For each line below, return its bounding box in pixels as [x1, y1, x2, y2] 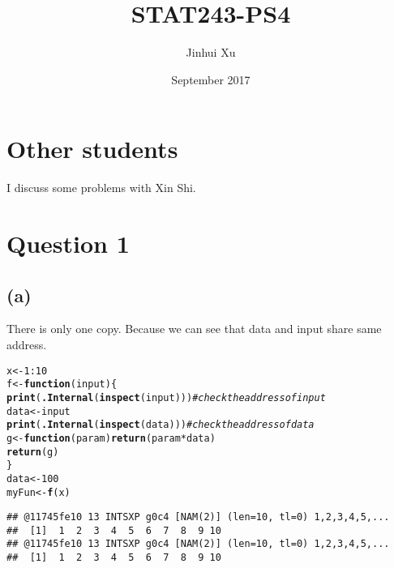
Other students [6, 132, 178, 165]
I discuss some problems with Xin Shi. [6, 179, 196, 196]
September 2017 [171, 70, 251, 88]
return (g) [6, 446, 59, 458]
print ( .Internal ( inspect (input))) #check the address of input [6, 391, 326, 404]
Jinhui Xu [186, 44, 236, 61]
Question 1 [6, 227, 130, 260]
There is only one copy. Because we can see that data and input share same [6, 320, 382, 337]
